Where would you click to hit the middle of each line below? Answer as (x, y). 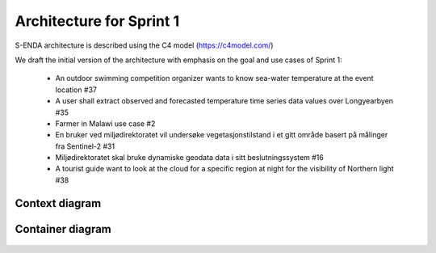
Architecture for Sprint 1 (97, 21)
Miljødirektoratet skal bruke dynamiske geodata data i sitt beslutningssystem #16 (190, 158)
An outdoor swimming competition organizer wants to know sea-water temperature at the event (215, 78)
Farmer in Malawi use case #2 (105, 123)
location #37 (76, 90)
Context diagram (58, 203)
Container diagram (63, 229)
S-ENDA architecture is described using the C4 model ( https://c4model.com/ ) (144, 45)
